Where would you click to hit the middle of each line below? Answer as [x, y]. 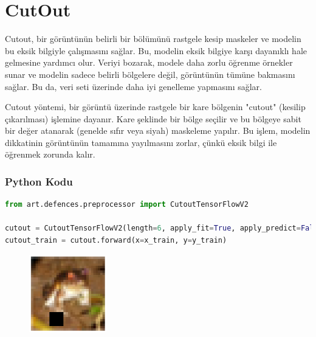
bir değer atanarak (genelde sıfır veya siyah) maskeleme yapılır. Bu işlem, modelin [158, 130]
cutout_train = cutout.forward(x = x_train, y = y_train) [116, 241]
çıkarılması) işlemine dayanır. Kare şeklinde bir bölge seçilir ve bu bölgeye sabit [153, 118]
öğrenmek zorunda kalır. [50, 154]
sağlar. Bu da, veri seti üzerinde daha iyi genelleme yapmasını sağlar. [133, 86]
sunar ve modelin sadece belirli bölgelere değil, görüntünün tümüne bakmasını [150, 74]
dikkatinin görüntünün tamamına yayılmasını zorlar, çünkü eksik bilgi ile [141, 142]
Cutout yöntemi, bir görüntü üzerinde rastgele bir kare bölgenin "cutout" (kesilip [155, 107]
